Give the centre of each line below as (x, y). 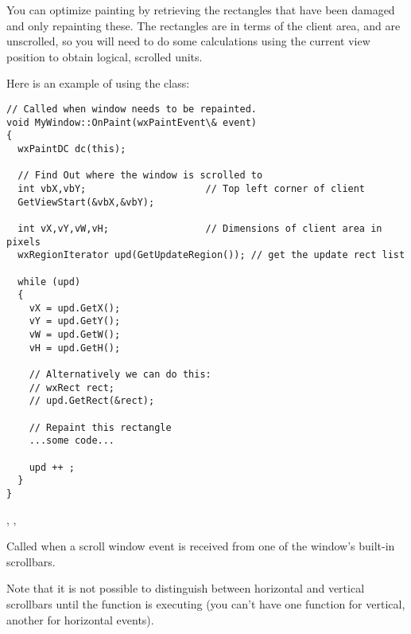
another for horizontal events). (80, 619)
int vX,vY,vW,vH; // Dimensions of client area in (200, 228)
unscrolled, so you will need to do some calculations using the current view (188, 41)
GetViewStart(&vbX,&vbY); (86, 202)
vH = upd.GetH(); (75, 348)
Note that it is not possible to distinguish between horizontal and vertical (186, 588)
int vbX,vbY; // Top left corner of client (192, 188)
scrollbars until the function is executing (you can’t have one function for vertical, (206, 604)
